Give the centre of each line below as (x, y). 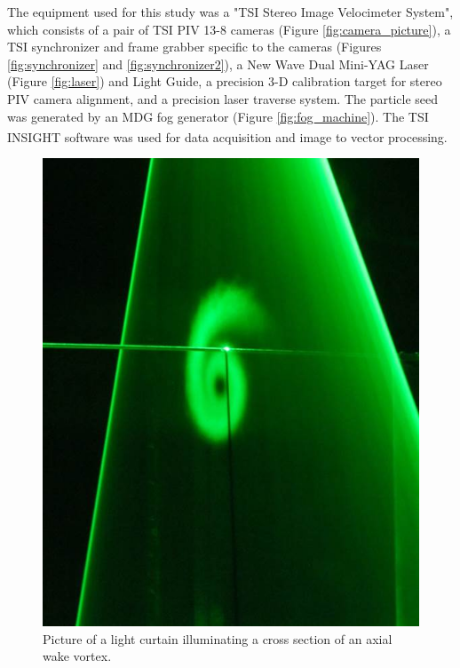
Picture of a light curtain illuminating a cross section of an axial (218, 638)
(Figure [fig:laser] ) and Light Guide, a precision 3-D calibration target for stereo (225, 81)
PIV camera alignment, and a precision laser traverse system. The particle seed (222, 98)
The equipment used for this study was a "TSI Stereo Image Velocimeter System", (230, 12)
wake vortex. (77, 656)
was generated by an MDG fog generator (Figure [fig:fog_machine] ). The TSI (218, 116)
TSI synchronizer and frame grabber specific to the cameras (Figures (194, 47)
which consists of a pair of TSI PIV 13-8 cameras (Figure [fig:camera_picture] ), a (229, 29)
